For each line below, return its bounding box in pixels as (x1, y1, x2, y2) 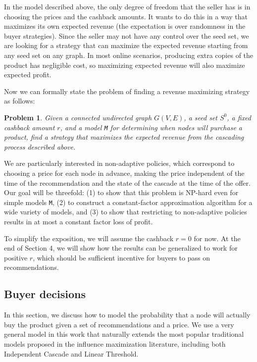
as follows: (4, 96, 35, 106)
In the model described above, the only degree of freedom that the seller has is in (4, 1, 251, 11)
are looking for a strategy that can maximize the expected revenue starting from (4, 40, 248, 51)
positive (4, 252, 28, 262)
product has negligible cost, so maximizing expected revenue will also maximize (4, 59, 245, 70)
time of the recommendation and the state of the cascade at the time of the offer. (4, 177, 251, 188)
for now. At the (194, 233, 241, 243)
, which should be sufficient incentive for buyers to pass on (33, 252, 210, 262)
